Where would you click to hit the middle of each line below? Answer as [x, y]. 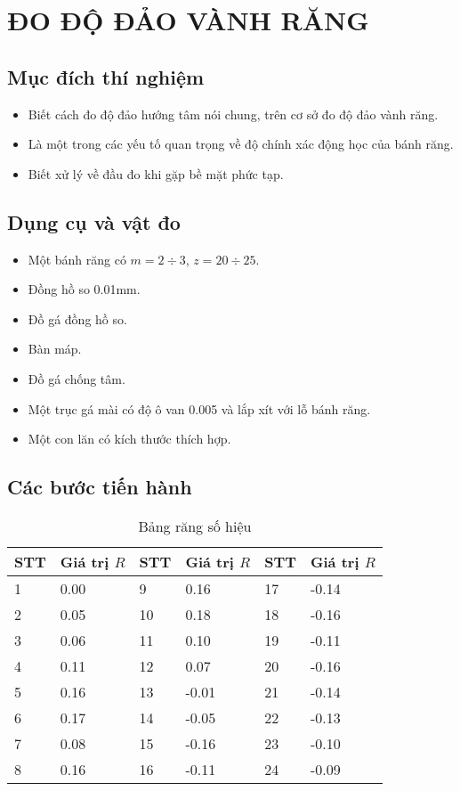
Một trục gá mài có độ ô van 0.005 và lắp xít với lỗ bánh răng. [199, 408]
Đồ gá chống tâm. [77, 378]
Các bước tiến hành [100, 487]
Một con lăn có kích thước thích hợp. [129, 439]
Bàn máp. [55, 349]
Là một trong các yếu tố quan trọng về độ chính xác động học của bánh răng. [241, 144]
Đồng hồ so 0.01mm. [84, 289]
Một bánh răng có [77, 259]
